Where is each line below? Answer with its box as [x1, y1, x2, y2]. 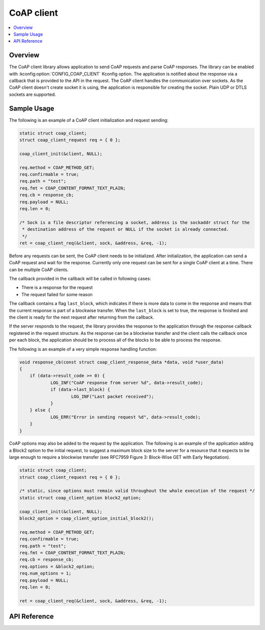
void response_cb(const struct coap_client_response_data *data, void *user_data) [19, 359, 224, 365]
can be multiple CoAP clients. [9, 267, 69, 273]
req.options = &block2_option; [19, 564, 95, 569]
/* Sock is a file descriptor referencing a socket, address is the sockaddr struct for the [19, 219, 250, 225]
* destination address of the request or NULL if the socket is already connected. [22, 226, 229, 232]
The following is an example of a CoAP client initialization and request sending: [9, 117, 169, 123]
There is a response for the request [21, 285, 93, 291]
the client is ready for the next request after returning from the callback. [9, 314, 155, 320]
